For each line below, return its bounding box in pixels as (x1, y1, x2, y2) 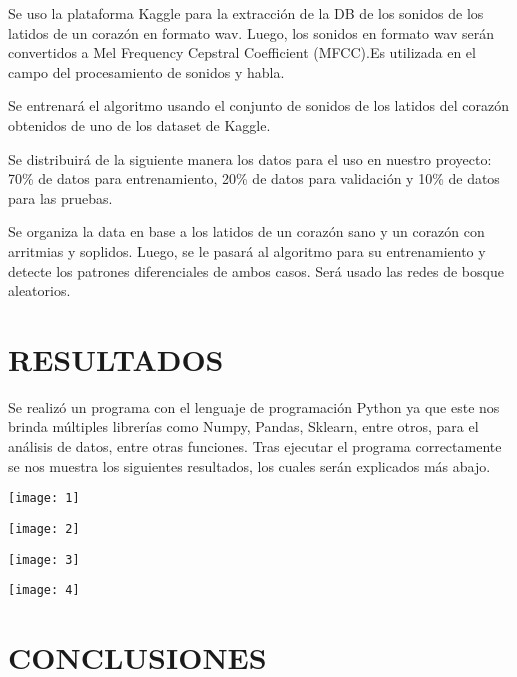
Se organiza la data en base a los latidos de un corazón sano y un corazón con (8, 221, 485, 242)
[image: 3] (8, 552, 80, 567)
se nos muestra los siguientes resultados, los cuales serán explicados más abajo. (8, 455, 491, 476)
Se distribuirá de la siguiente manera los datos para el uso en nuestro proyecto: (8, 148, 492, 169)
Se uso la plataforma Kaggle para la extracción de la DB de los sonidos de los (8, 3, 484, 23)
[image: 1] (8, 491, 80, 506)
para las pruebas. (8, 187, 113, 208)
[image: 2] (8, 521, 80, 536)
